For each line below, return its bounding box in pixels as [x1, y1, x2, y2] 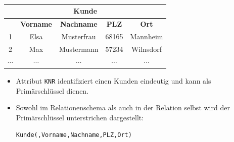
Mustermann [59, 43, 99, 54]
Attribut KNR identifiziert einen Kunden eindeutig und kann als [16, 75, 211, 86]
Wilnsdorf [131, 43, 162, 54]
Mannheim [130, 31, 163, 42]
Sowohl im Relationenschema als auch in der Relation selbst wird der [16, 102, 230, 113]
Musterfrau [61, 31, 96, 42]
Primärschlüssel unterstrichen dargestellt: [16, 112, 144, 122]
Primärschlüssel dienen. [16, 85, 89, 96]
